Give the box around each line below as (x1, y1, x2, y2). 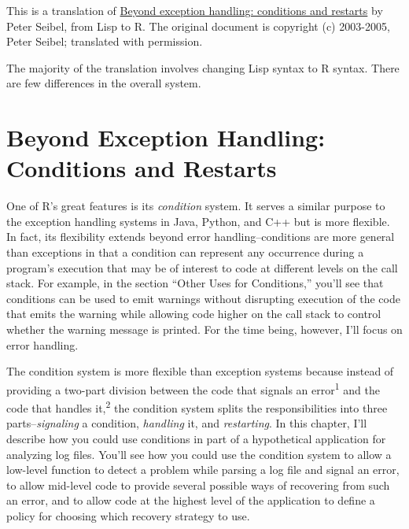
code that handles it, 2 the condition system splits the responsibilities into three (6, 398, 388, 416)
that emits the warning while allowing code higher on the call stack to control (6, 305, 381, 322)
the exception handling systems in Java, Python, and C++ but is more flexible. (6, 213, 390, 229)
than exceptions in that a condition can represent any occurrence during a (6, 244, 364, 261)
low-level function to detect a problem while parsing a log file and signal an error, (6, 461, 400, 478)
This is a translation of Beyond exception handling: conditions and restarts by (6, 2, 383, 18)
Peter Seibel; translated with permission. (6, 33, 203, 50)
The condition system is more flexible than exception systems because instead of (6, 363, 394, 379)
